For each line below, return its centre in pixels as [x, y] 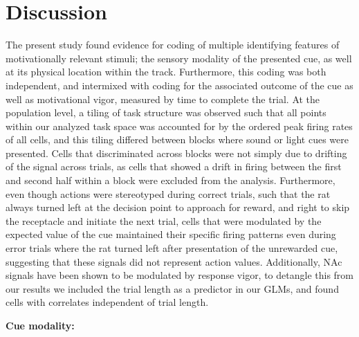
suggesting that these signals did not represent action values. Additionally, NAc [174, 261]
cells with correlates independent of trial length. [107, 302]
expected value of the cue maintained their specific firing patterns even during [171, 234]
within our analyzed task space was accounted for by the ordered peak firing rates [179, 126]
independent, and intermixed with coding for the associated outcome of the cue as [179, 85]
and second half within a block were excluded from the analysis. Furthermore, [171, 180]
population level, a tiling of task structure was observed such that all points [166, 112]
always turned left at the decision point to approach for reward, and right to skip [178, 207]
